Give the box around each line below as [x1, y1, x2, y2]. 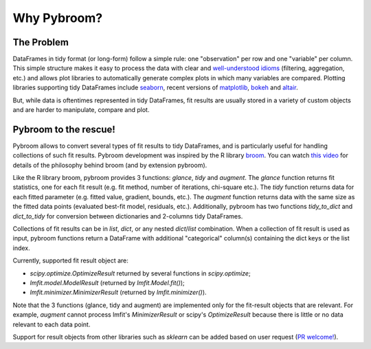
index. [12, 244, 30, 252]
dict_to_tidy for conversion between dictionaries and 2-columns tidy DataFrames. [12, 212, 243, 220]
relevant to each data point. [12, 320, 91, 328]
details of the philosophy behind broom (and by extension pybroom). [12, 161, 207, 169]
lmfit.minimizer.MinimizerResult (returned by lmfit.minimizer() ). [30, 289, 207, 297]
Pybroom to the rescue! [12, 124, 116, 135]
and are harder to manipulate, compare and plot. [12, 106, 150, 114]
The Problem [12, 36, 69, 48]
